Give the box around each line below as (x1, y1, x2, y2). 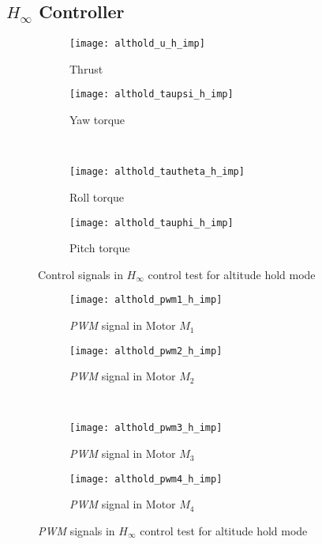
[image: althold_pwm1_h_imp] (69, 294, 223, 306)
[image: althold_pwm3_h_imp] (69, 422, 223, 434)
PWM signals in (38, 522, 115, 538)
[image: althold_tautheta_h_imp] (69, 166, 245, 178)
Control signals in (38, 266, 123, 282)
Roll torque (69, 188, 125, 205)
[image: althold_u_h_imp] (69, 38, 205, 50)
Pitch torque (69, 240, 130, 256)
